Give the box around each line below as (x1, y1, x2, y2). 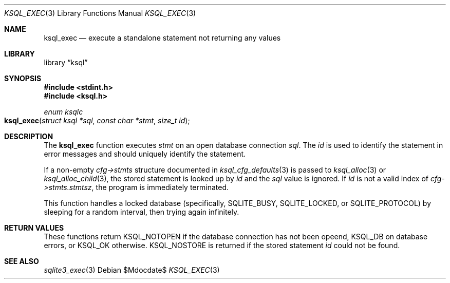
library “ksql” (44, 58, 88, 67)
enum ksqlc (44, 107, 83, 116)
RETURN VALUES (4, 223, 64, 232)
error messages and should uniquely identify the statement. (44, 149, 246, 158)
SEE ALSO (4, 257, 39, 266)
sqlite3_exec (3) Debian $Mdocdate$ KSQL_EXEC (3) (44, 266, 220, 274)
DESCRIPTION (4, 132, 53, 141)
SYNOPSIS (4, 74, 42, 83)
